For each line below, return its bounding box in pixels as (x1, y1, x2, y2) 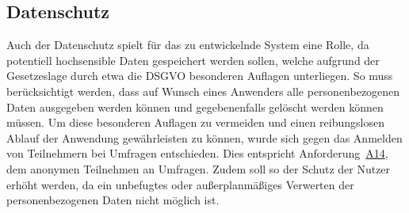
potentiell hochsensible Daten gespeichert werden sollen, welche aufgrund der (6, 51, 380, 68)
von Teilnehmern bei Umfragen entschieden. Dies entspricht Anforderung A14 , (6, 145, 388, 162)
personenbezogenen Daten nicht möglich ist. (6, 192, 220, 208)
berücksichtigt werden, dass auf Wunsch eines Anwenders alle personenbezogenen (6, 82, 400, 99)
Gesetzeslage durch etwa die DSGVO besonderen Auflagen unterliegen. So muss (6, 67, 393, 84)
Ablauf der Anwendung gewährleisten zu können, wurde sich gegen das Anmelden (6, 129, 403, 146)
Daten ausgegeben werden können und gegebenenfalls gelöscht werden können (6, 98, 384, 115)
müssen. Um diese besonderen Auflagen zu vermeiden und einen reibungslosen (6, 114, 384, 131)
